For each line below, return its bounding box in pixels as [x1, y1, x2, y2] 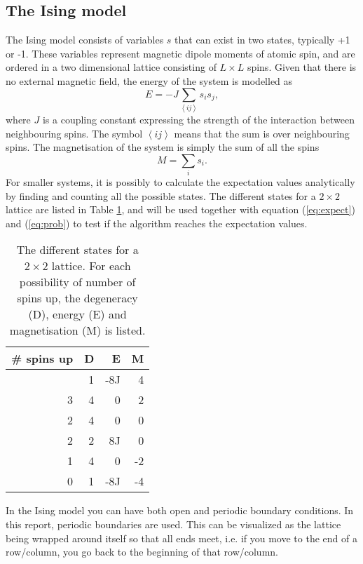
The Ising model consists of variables [6, 32, 164, 47]
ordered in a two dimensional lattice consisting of [6, 60, 217, 74]
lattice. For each [51, 257, 131, 274]
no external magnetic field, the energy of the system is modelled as [6, 73, 293, 88]
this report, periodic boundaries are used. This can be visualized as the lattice [6, 516, 341, 531]
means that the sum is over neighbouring [174, 126, 350, 140]
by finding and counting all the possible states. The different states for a [6, 188, 316, 203]
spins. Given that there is [247, 60, 357, 74]
